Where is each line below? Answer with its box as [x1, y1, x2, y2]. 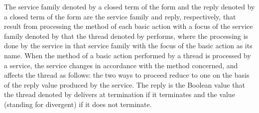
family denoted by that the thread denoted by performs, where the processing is [4, 30, 249, 41]
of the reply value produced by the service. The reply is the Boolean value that [4, 79, 245, 90]
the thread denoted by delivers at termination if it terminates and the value [4, 89, 235, 100]
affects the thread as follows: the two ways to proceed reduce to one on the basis [4, 70, 250, 80]
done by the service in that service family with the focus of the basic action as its [4, 40, 253, 51]
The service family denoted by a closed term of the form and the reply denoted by [4, 1, 255, 11]
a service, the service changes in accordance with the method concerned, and [4, 60, 238, 70]
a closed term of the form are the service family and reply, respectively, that [4, 11, 236, 21]
